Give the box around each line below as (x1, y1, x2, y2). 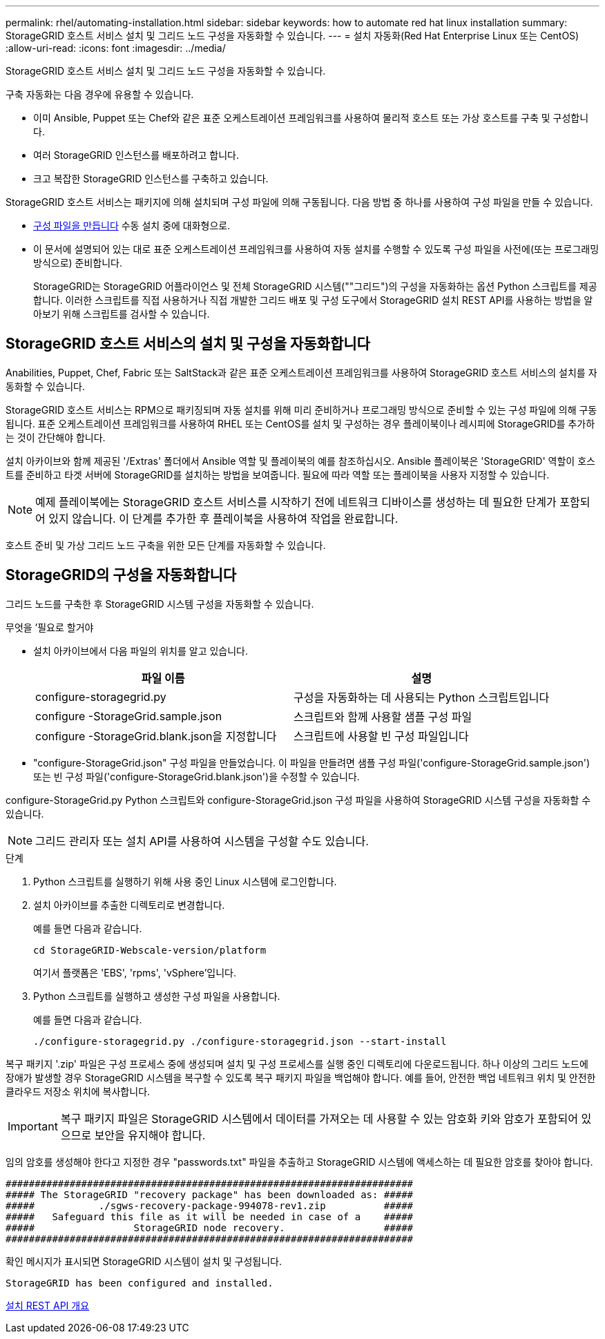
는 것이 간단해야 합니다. (6, 431, 106, 443)
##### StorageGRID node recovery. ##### (6, 1222, 414, 1233)
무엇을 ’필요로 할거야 (6, 621, 94, 633)
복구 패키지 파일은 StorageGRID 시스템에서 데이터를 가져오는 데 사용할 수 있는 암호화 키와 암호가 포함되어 (60, 1111, 578, 1126)
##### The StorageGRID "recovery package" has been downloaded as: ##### (6, 1188, 414, 1200)
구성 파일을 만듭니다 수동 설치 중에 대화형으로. (33, 220, 231, 231)
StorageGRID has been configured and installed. (6, 1277, 273, 1289)
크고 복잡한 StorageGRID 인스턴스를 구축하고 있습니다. (33, 173, 269, 184)
